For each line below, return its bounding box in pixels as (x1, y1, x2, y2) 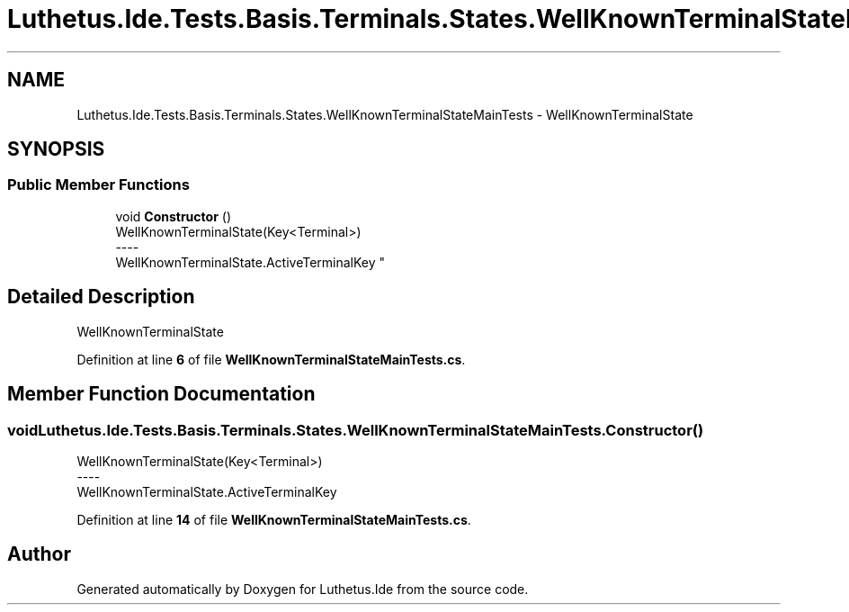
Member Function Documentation (7, 382, 316, 406)
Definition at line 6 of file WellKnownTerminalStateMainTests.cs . (76, 351, 466, 367)
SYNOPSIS (7, 138, 105, 161)
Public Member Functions (7, 175, 190, 194)
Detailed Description (7, 285, 195, 309)
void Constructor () (115, 208, 231, 224)
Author (7, 543, 71, 566)
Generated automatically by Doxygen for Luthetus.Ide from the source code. (76, 580, 529, 597)
